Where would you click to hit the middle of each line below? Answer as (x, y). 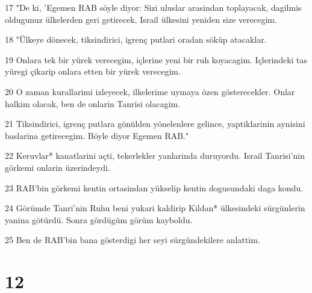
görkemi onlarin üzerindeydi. (58, 167)
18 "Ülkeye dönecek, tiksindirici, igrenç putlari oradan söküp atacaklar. (136, 39)
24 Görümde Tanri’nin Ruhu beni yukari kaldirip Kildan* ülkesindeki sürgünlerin (155, 208)
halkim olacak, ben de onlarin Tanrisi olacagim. (93, 103)
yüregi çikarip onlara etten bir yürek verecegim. (93, 71)
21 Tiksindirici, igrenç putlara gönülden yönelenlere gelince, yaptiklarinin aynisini (155, 124)
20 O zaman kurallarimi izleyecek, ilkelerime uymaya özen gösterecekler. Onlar (150, 91)
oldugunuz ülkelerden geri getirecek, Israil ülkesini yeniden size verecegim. (141, 19)
